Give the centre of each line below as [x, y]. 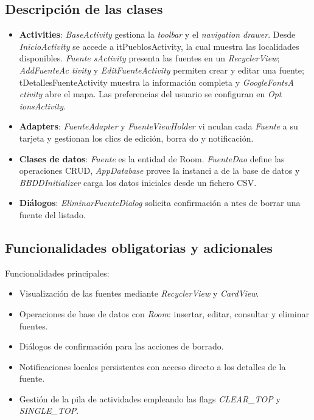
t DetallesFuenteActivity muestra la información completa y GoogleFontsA [156, 82]
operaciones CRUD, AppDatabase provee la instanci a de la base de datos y [159, 170]
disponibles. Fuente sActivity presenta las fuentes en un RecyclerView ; [149, 58]
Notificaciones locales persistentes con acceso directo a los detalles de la [152, 366]
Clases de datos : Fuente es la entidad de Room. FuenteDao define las [152, 158]
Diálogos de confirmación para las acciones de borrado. [121, 346]
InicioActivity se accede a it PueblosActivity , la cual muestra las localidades [159, 46]
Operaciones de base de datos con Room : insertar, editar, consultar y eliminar [164, 313]
